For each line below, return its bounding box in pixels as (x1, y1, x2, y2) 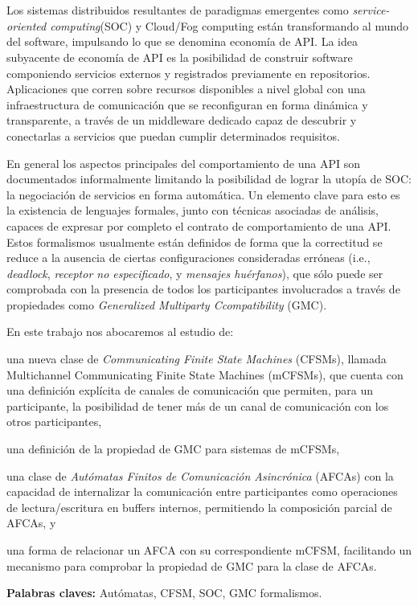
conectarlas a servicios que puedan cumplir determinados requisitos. (6, 127, 340, 144)
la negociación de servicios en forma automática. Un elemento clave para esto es (6, 186, 400, 203)
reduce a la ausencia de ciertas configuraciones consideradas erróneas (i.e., (6, 249, 371, 266)
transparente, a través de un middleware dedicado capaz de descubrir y (6, 112, 357, 129)
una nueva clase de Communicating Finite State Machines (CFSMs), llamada (6, 350, 387, 367)
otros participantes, (6, 413, 102, 430)
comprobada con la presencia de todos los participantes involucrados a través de (6, 280, 400, 297)
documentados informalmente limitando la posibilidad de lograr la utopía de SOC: (6, 170, 412, 187)
